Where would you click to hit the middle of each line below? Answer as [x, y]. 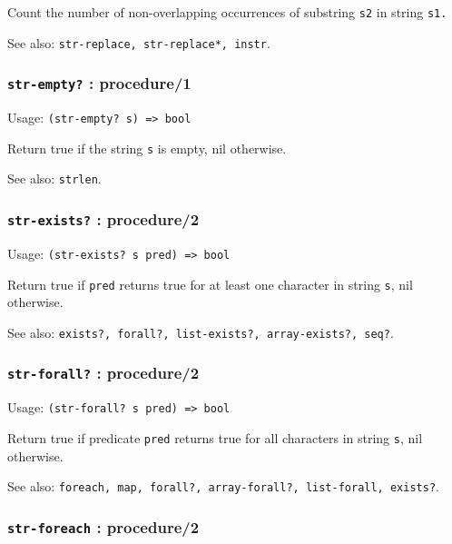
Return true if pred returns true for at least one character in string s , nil [210, 284]
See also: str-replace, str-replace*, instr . [139, 42]
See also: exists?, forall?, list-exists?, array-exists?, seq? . [201, 332]
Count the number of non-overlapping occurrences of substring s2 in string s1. [227, 12]
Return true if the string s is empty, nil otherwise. [147, 148]
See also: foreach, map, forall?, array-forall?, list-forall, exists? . [223, 486]
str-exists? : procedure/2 [103, 218]
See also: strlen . [54, 178]
